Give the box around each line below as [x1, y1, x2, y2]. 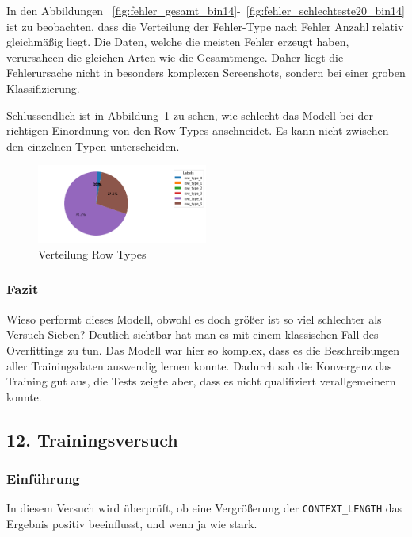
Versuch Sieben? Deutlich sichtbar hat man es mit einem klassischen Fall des [6, 326, 379, 343]
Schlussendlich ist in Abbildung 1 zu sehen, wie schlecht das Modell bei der [6, 106, 373, 123]
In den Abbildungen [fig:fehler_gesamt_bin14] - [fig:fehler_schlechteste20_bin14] [6, 2, 405, 18]
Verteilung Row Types [38, 245, 147, 262]
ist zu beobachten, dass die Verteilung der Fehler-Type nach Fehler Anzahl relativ [6, 17, 404, 34]
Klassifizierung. [6, 79, 80, 96]
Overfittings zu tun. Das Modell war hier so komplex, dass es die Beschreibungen [6, 341, 400, 358]
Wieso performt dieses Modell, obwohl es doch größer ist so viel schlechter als [6, 310, 382, 327]
